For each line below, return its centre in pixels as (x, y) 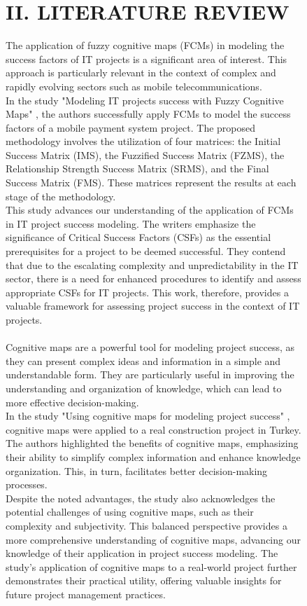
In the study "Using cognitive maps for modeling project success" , (148, 416)
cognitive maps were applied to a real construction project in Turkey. (153, 429)
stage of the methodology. (61, 196)
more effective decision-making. (72, 402)
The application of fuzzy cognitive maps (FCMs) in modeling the (145, 45)
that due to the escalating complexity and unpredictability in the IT (152, 264)
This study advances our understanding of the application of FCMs (150, 210)
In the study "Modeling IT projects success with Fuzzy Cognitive (145, 100)
